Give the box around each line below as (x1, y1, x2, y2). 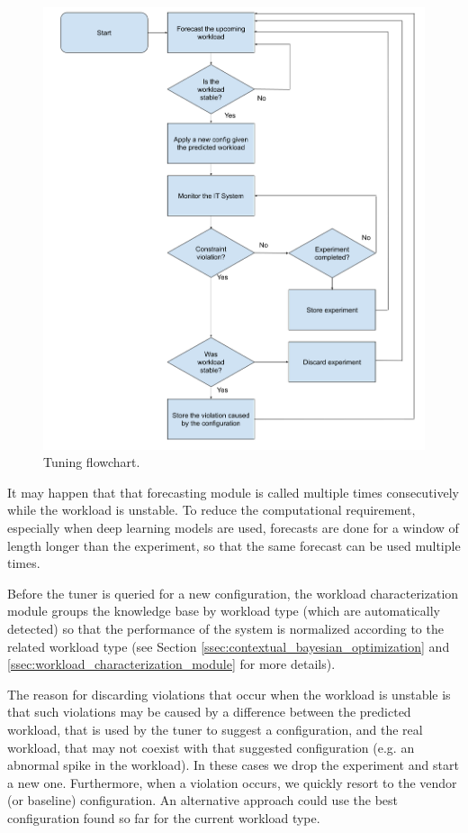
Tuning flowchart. (43, 453, 140, 471)
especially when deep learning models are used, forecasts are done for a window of (7, 517, 459, 536)
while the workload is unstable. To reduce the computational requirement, (7, 500, 416, 519)
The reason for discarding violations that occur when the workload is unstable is (7, 684, 451, 703)
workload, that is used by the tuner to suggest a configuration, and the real (7, 719, 423, 738)
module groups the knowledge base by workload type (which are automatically (7, 601, 440, 620)
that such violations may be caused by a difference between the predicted (7, 702, 411, 721)
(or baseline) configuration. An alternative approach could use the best (7, 791, 399, 810)
